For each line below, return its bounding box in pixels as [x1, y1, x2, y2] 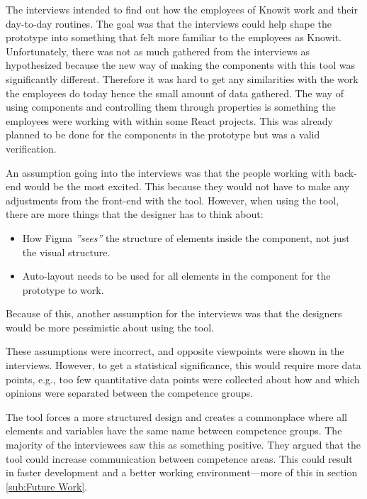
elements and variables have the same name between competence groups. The [6, 423, 342, 438]
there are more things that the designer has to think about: [6, 207, 264, 221]
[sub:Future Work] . [6, 478, 88, 493]
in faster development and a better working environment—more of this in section [6, 465, 358, 480]
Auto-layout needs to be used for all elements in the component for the [22, 268, 331, 283]
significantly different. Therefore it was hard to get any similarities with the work [6, 71, 358, 86]
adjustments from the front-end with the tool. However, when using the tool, [6, 192, 339, 207]
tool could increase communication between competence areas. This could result [6, 451, 353, 466]
